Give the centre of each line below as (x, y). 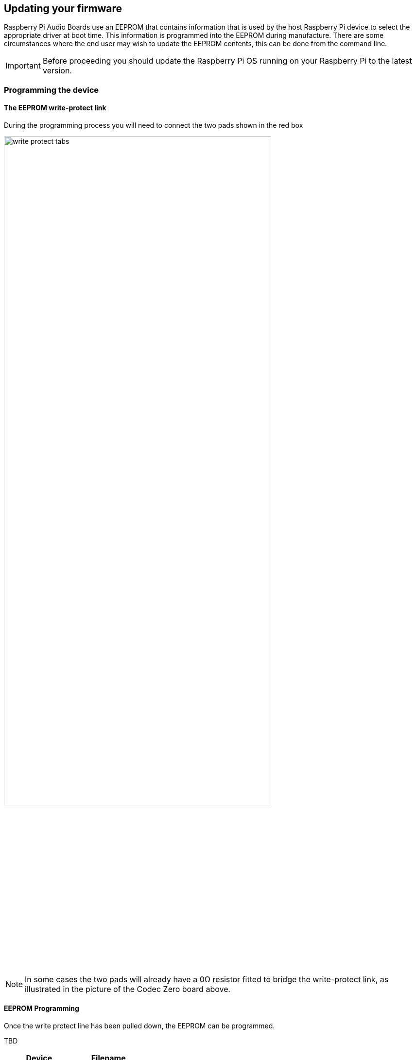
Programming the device (52, 90)
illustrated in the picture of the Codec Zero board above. (128, 989)
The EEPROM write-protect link (55, 108)
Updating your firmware (63, 9)
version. (57, 71)
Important (23, 66)
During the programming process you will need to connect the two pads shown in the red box (154, 125)
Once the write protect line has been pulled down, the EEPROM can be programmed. (139, 1025)
